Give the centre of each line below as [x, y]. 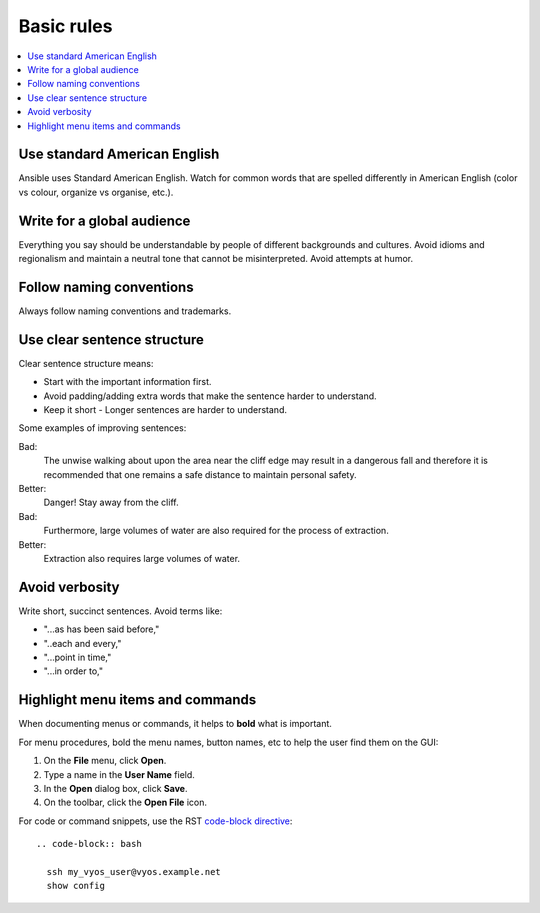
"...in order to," [73, 671]
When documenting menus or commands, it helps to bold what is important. [175, 724]
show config [75, 886]
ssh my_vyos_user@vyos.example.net [134, 871]
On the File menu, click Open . [105, 761]
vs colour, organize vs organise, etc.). [96, 192]
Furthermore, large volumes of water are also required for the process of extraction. [216, 531]
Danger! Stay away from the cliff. [111, 502]
